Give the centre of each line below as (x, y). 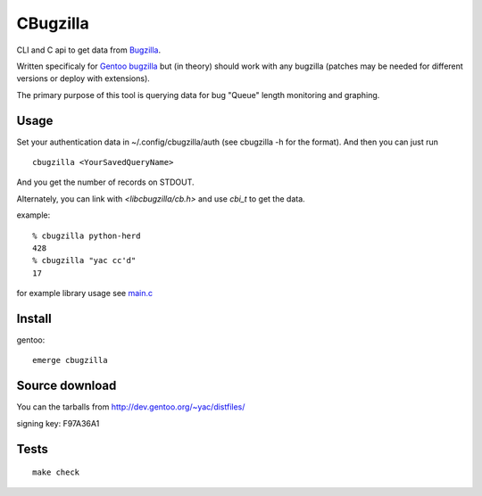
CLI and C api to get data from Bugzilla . (88, 50)
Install (34, 318)
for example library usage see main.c (85, 293)
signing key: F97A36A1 (58, 423)
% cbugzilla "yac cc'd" (84, 260)
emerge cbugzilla (70, 360)
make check (56, 472)
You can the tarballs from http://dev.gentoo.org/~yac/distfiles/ (131, 407)
